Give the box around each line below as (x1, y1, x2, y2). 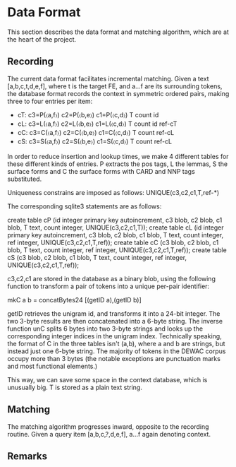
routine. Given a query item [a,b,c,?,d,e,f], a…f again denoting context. (7, 430, 211, 438)
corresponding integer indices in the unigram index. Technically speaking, (7, 331, 222, 340)
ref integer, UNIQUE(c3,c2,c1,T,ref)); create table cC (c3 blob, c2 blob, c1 (7, 238, 219, 247)
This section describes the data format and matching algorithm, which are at (7, 28, 229, 36)
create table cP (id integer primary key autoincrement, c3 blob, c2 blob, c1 (7, 215, 223, 224)
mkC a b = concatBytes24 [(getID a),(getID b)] (7, 295, 142, 304)
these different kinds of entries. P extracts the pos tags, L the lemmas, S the (7, 160, 228, 168)
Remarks (7, 450, 48, 462)
